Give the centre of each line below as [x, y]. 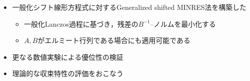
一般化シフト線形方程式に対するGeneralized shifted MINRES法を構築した [129, 7]
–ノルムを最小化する [183, 23]
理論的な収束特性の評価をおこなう [68, 73]
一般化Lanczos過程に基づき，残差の [81, 23]
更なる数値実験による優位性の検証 [68, 57]
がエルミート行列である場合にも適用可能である [114, 40]
